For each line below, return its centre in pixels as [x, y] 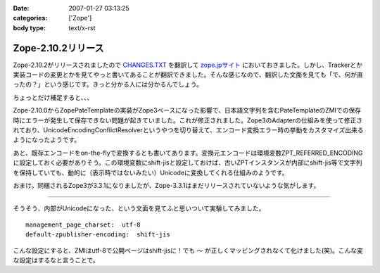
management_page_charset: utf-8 [83, 224]
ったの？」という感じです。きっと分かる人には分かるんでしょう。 [108, 84]
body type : [29, 27]
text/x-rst [82, 27]
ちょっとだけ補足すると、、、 [53, 97]
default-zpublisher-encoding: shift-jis [98, 235]
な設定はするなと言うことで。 [56, 260]
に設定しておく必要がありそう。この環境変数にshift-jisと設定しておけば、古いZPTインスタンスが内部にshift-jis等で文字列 [188, 163]
